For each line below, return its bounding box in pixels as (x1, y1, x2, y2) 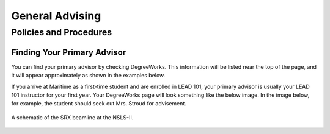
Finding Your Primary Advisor (11, 47, 127, 57)
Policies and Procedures (11, 27, 112, 38)
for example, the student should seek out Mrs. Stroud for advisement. (11, 100, 186, 107)
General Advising (11, 9, 101, 23)
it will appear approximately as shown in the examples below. (11, 72, 166, 79)
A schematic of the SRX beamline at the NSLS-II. (11, 113, 134, 121)
